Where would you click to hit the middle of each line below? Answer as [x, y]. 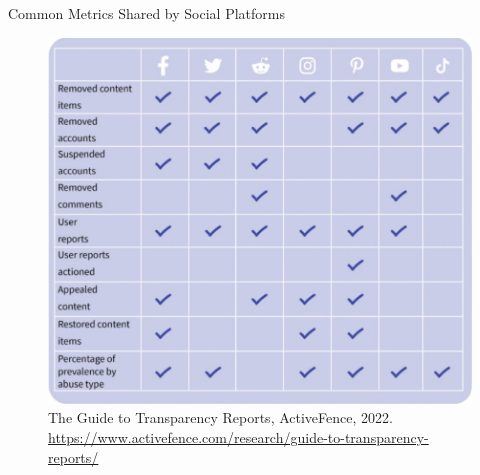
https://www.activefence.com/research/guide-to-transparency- [238, 436]
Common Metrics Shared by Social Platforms [146, 13]
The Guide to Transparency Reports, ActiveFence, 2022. [220, 417]
